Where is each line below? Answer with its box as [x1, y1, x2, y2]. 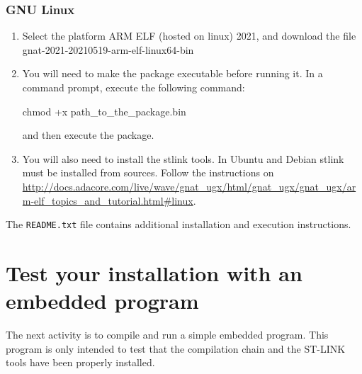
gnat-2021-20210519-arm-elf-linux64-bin [22, 42, 194, 57]
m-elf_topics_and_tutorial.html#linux [22, 193, 193, 208]
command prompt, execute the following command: [22, 80, 245, 94]
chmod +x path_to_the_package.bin [22, 103, 186, 118]
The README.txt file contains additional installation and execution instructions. [6, 217, 351, 232]
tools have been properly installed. [6, 355, 155, 370]
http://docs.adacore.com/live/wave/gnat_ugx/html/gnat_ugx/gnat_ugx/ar [22, 178, 356, 193]
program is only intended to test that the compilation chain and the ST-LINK [6, 341, 346, 356]
